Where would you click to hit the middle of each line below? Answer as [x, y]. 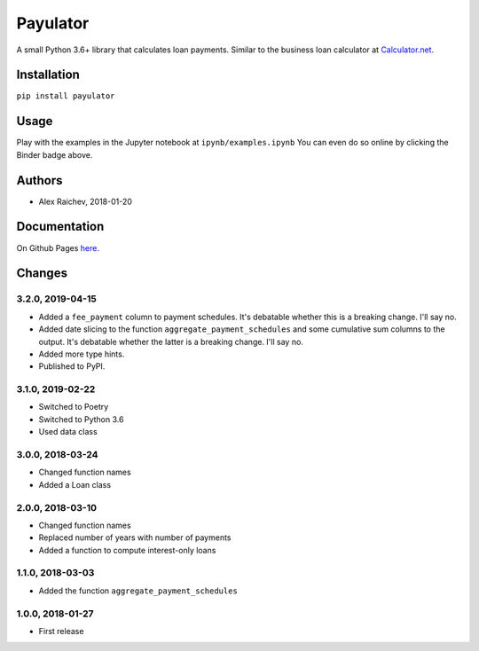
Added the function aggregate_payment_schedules [138, 591]
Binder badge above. [55, 154]
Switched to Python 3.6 [81, 419]
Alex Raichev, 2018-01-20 [86, 201]
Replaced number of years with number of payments [135, 537]
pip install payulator [66, 96]
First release [61, 631]
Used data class [68, 432]
